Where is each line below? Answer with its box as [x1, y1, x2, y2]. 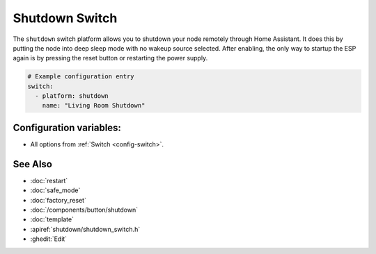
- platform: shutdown [35, 92, 109, 100]
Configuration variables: [13, 121, 122, 133]
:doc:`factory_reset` [30, 196, 87, 204]
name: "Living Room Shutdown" [42, 101, 146, 110]
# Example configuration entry [27, 73, 135, 81]
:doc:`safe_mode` [30, 186, 81, 194]
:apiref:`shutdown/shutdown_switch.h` [30, 225, 141, 233]
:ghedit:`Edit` [30, 235, 68, 243]
